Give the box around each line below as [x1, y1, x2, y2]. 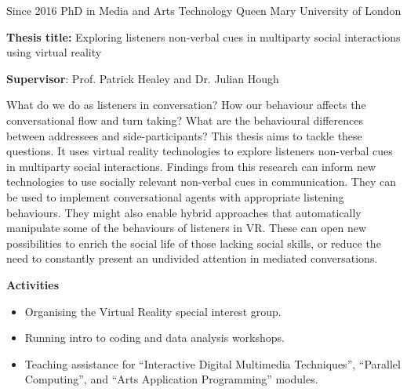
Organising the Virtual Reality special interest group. [24, 303, 282, 319]
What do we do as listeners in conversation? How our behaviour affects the [6, 96, 366, 113]
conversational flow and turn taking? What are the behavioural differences [6, 111, 363, 128]
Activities [6, 276, 60, 292]
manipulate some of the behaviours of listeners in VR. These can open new [6, 220, 367, 236]
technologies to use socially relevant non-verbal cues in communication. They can [6, 173, 396, 190]
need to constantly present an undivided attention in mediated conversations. [6, 250, 378, 267]
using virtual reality [6, 44, 102, 60]
